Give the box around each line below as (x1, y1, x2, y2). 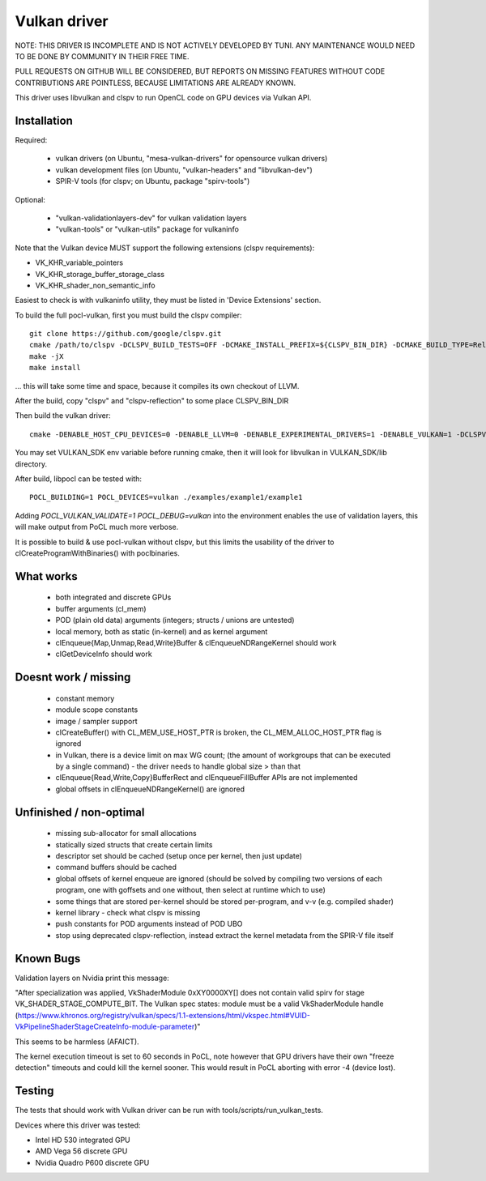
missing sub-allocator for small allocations (55, 829, 198, 838)
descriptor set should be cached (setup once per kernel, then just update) (55, 851, 303, 861)
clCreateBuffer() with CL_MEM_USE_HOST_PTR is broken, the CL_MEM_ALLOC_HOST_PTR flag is (55, 727, 382, 737)
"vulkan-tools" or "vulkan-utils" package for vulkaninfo (55, 224, 239, 234)
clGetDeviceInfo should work (55, 649, 153, 659)
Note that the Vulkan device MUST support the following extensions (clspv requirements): (15, 243, 315, 253)
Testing (15, 1084, 54, 1098)
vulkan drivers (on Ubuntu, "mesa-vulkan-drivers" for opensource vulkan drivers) (55, 154, 328, 164)
